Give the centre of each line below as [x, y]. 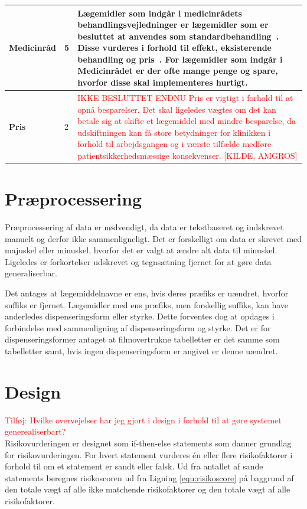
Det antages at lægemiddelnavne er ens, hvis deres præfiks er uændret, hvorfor [147, 293]
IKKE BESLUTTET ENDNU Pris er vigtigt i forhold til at [185, 97]
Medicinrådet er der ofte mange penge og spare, [178, 71]
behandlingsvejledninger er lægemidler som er [173, 25]
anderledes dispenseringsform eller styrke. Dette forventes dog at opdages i [140, 316]
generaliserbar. [31, 273]
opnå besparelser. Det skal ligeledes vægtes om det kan [177, 109]
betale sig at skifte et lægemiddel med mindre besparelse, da [187, 121]
